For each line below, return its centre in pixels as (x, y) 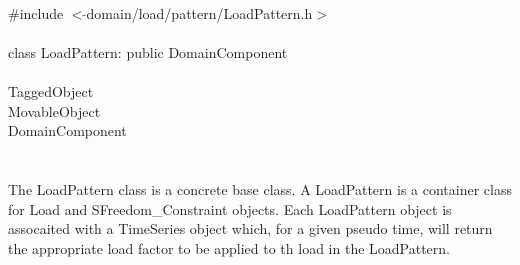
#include (36, 12)
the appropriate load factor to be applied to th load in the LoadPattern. (229, 247)
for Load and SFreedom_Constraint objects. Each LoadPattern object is (230, 208)
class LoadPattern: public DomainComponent (148, 51)
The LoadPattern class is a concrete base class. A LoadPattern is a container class (260, 188)
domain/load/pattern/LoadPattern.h (199, 12)
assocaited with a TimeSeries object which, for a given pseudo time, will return (250, 228)
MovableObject (54, 110)
